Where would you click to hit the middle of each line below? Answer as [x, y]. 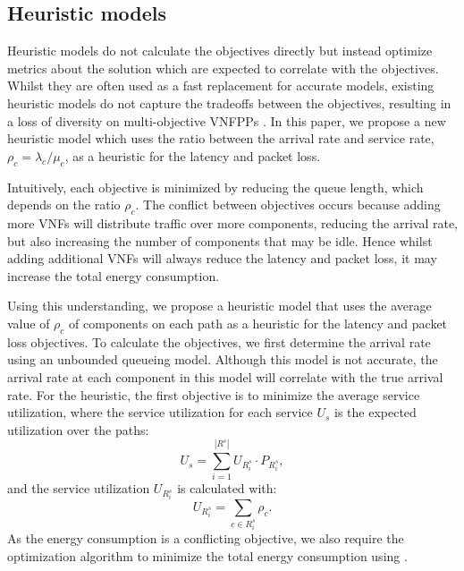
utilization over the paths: [78, 429]
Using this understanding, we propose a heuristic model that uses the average [219, 306]
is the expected [375, 412]
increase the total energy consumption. [114, 275]
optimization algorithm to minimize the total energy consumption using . [207, 555]
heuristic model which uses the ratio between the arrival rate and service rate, [221, 138]
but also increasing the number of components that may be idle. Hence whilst [220, 240]
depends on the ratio [64, 205]
